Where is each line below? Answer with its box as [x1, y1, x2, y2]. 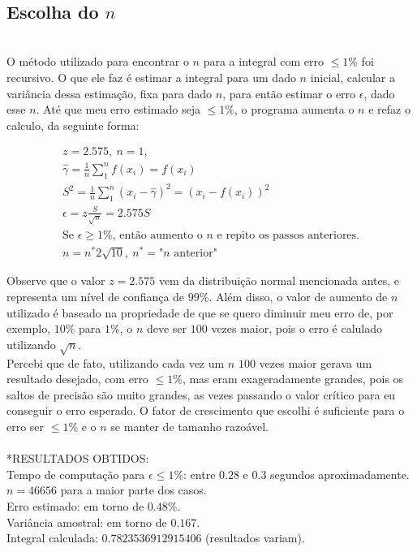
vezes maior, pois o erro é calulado [211, 320, 383, 337]
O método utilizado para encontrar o [6, 53, 189, 70]
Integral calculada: [6, 529, 98, 546]
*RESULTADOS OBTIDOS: [6, 450, 149, 467]
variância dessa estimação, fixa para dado [6, 84, 213, 101]
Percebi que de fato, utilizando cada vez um [6, 354, 225, 371]
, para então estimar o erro [222, 84, 356, 101]
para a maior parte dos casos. [60, 481, 207, 498]
